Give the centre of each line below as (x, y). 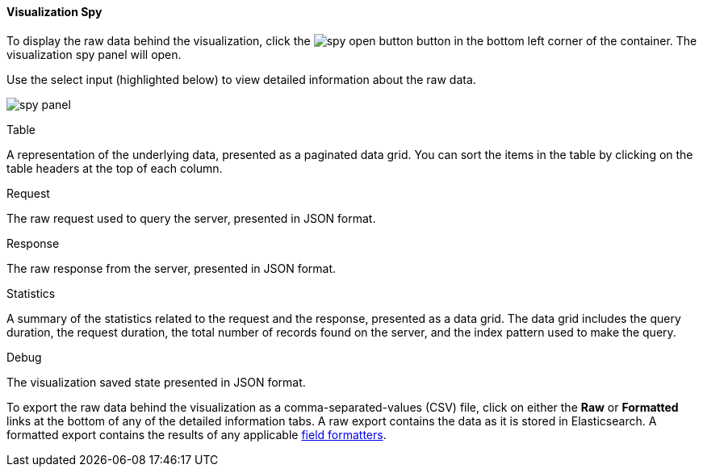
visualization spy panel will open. (94, 54)
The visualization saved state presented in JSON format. (156, 382)
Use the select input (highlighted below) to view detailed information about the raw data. (241, 79)
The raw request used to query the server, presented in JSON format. (191, 218)
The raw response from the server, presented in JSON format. (172, 268)
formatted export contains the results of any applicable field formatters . (197, 434)
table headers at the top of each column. (115, 168)
